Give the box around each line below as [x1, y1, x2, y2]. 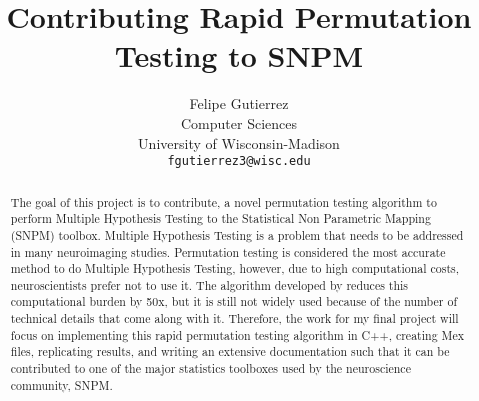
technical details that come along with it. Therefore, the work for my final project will [10, 310, 459, 327]
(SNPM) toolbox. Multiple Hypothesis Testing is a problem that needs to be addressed [10, 226, 464, 243]
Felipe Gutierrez [189, 93, 289, 114]
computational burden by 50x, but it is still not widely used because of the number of [10, 293, 458, 310]
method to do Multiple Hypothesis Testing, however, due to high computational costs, [10, 260, 460, 277]
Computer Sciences [181, 112, 297, 133]
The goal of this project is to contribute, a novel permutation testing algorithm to [10, 193, 437, 210]
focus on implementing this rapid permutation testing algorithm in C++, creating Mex [10, 326, 464, 343]
